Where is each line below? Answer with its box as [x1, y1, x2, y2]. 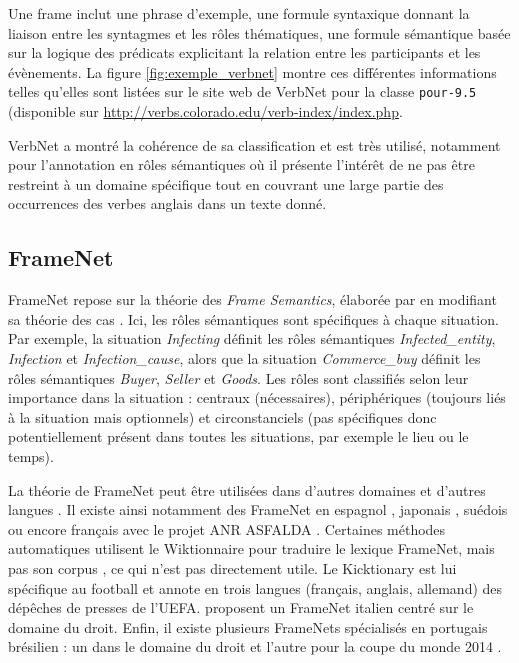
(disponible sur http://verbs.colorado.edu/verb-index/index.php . [8, 101, 403, 122]
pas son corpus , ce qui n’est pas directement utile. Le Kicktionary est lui [8, 557, 457, 578]
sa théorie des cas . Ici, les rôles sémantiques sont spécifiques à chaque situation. [8, 308, 499, 329]
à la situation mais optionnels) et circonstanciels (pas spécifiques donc [8, 406, 437, 427]
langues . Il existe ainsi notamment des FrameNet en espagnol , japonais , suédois [8, 499, 508, 520]
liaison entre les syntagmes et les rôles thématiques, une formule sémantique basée [8, 22, 511, 43]
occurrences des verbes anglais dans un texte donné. [8, 193, 327, 214]
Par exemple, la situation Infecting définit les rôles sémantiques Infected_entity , [8, 328, 496, 349]
